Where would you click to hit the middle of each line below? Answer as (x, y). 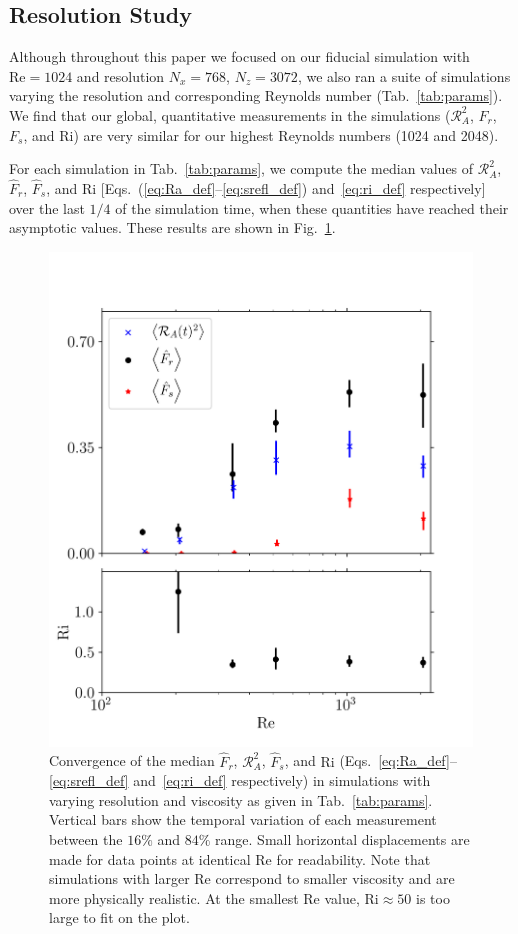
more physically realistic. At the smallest (174, 897)
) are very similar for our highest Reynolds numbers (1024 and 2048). (286, 134)
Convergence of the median (132, 760)
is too (433, 897)
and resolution (120, 75)
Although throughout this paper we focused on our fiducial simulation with (239, 56)
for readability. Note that (353, 858)
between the (86, 839)
